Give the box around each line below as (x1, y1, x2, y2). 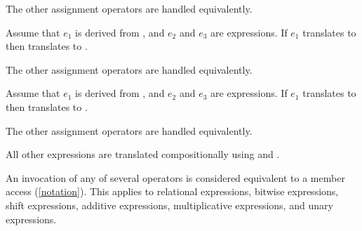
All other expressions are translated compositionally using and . (6, 147, 280, 161)
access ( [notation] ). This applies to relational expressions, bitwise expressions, (6, 184, 339, 199)
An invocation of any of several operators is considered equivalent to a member (6, 170, 345, 185)
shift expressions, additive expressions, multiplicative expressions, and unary (6, 197, 333, 212)
